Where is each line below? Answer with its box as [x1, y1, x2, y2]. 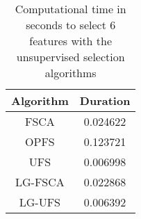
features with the [29, 33, 113, 49]
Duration [79, 92, 131, 108]
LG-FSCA [15, 174, 65, 190]
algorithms [44, 65, 97, 81]
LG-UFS [19, 194, 61, 210]
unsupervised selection [16, 49, 125, 65]
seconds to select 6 [26, 17, 116, 33]
